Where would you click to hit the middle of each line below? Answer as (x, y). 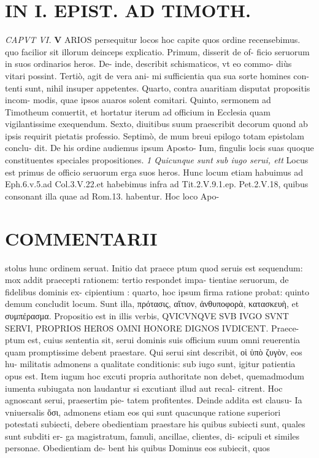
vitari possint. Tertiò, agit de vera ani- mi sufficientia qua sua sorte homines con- (157, 75)
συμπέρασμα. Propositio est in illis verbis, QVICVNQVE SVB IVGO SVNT (147, 315)
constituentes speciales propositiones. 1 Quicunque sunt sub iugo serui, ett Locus (157, 160)
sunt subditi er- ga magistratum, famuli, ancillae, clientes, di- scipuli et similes (152, 436)
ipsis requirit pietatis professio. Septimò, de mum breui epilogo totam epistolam (155, 135)
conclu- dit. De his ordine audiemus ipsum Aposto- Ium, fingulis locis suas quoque (159, 148)
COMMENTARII (81, 238)
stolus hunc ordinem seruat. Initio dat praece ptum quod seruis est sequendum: (154, 267)
